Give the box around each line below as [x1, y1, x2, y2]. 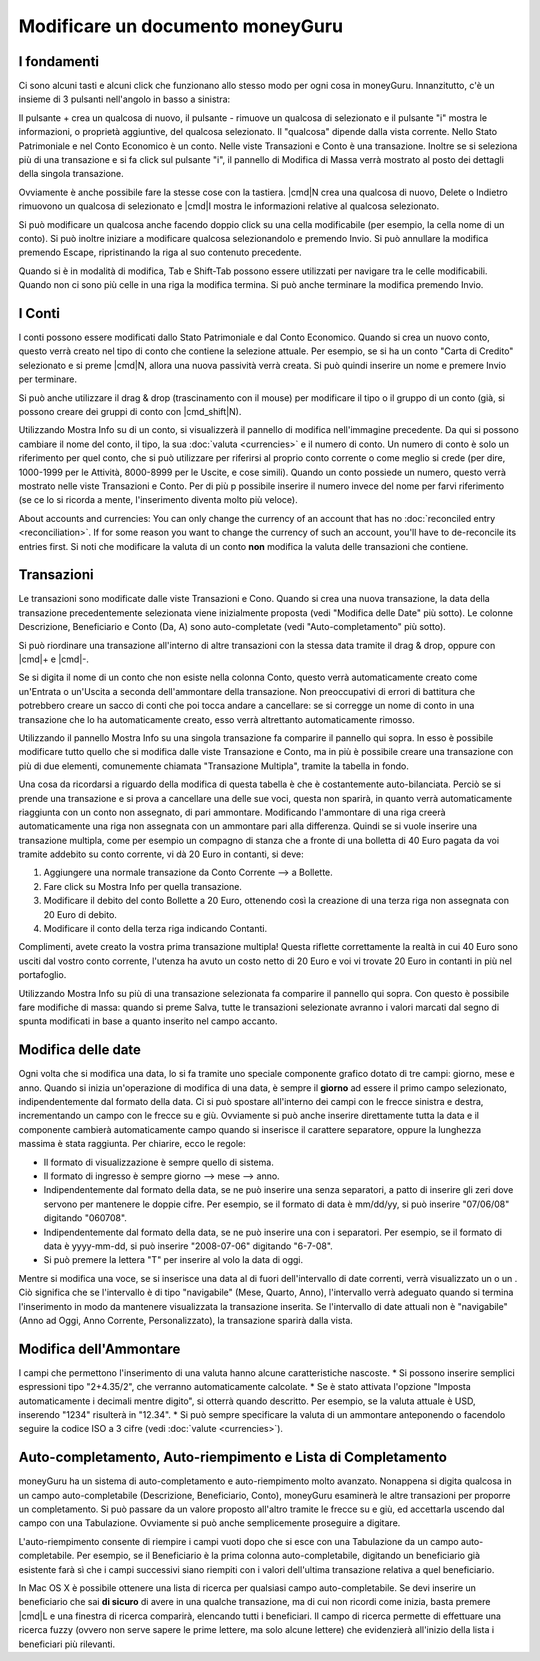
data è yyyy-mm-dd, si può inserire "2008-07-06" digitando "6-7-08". [43, 1240, 334, 1252]
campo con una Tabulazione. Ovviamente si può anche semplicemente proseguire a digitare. [18, 1517, 401, 1529]
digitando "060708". [43, 1212, 127, 1224]
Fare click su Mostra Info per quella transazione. [43, 880, 242, 892]
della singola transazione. [18, 168, 124, 180]
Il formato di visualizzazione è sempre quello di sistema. [43, 1156, 274, 1168]
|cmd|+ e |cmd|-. [18, 653, 90, 665]
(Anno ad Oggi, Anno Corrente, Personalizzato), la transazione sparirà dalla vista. [18, 1314, 354, 1326]
